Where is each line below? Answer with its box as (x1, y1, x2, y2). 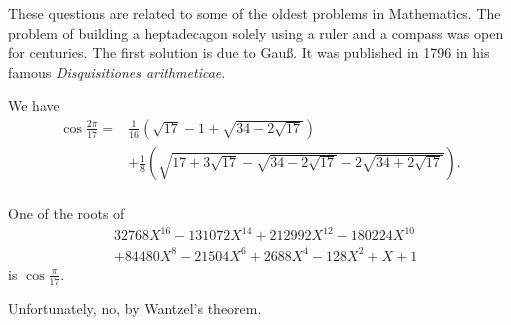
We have (8, 95, 60, 116)
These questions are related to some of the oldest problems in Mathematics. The (8, 3, 501, 23)
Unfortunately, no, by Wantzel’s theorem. (8, 297, 262, 318)
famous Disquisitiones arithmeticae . (8, 61, 226, 82)
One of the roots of (8, 203, 125, 224)
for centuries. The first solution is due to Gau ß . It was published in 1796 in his (8, 42, 490, 63)
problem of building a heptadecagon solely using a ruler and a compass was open (8, 22, 504, 43)
